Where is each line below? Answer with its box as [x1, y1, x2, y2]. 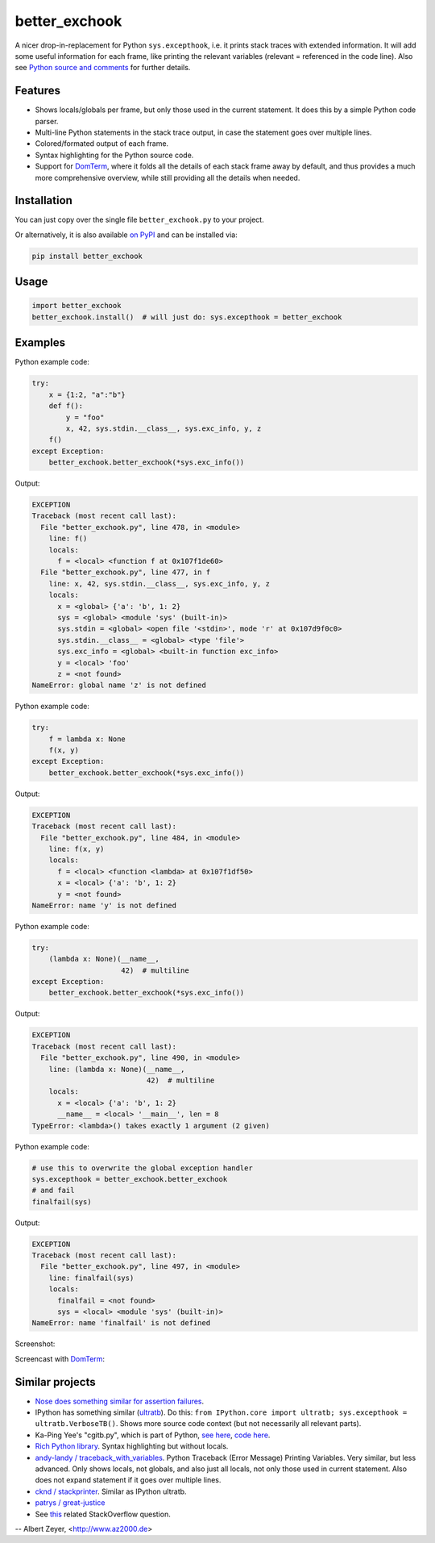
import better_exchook [31, 301, 122, 311]
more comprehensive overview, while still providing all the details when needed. [35, 173, 300, 182]
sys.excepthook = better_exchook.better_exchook [31, 1174, 228, 1183]
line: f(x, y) [48, 844, 105, 853]
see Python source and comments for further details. [14, 63, 191, 73]
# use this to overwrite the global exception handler [31, 1163, 253, 1173]
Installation [14, 194, 72, 207]
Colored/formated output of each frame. [35, 139, 169, 148]
